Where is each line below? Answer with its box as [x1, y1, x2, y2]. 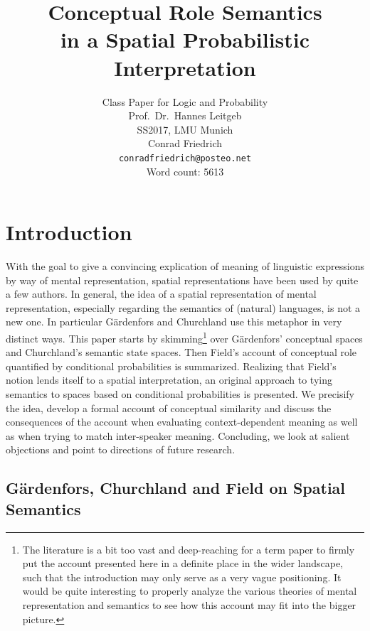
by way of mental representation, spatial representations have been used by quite [6, 272, 359, 287]
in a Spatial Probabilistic [60, 25, 310, 54]
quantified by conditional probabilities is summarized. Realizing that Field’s [6, 358, 337, 373]
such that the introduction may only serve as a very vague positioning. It [22, 569, 342, 584]
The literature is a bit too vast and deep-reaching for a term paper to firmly [22, 541, 355, 556]
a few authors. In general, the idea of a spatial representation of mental [6, 286, 317, 301]
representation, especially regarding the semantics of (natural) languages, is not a [6, 300, 361, 315]
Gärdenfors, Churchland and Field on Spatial [6, 477, 346, 499]
